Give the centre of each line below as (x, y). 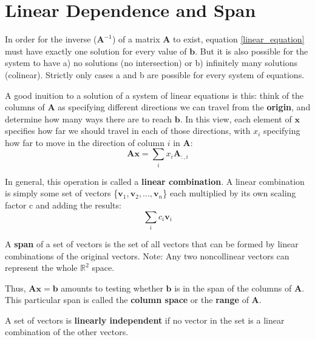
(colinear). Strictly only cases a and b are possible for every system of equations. (155, 74)
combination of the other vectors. (67, 332)
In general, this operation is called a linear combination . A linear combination (155, 181)
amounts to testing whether (112, 288)
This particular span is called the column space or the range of (127, 300)
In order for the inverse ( (51, 39)
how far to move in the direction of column (85, 142)
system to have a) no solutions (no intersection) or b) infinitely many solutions (151, 63)
